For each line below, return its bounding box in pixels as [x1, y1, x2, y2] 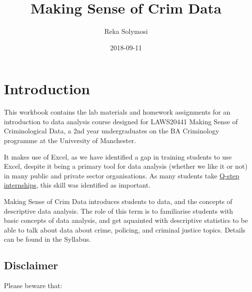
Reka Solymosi [104, 26, 148, 36]
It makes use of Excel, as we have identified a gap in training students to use [4, 151, 232, 161]
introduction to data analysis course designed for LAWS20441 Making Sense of [4, 116, 238, 126]
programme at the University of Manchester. [4, 135, 136, 146]
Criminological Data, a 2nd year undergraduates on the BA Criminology [4, 126, 220, 136]
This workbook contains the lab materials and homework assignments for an [4, 107, 231, 117]
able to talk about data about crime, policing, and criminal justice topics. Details [4, 224, 246, 234]
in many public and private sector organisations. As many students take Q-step [4, 170, 239, 180]
